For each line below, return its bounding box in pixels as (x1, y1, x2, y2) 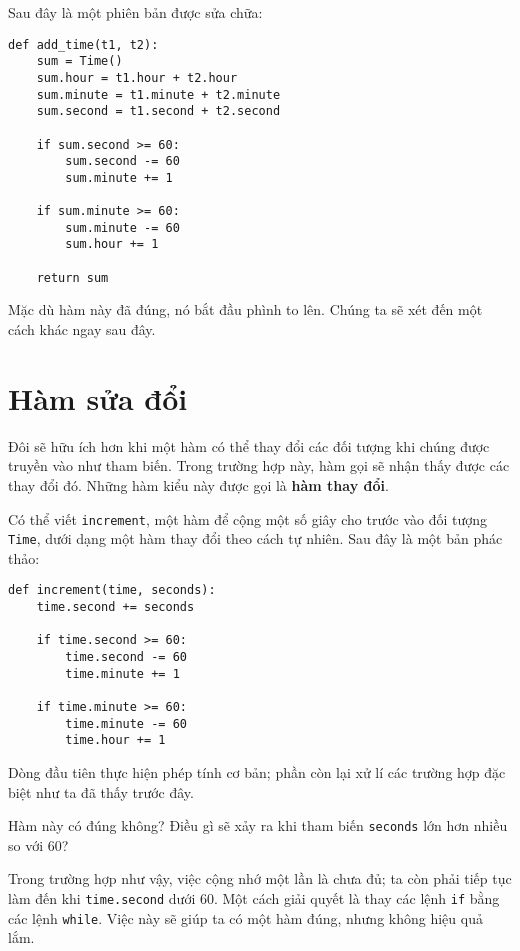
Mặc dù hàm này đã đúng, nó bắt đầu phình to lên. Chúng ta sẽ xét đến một (8, 299, 483, 320)
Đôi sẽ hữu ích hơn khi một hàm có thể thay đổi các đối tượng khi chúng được (8, 435, 490, 456)
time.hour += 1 (65, 733, 166, 748)
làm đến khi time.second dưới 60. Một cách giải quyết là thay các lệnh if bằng (8, 888, 500, 909)
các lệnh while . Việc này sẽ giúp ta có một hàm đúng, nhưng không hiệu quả (8, 907, 483, 928)
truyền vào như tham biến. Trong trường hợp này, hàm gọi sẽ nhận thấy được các (8, 455, 510, 476)
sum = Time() (36, 54, 123, 69)
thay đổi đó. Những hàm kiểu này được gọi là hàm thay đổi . (8, 474, 389, 495)
